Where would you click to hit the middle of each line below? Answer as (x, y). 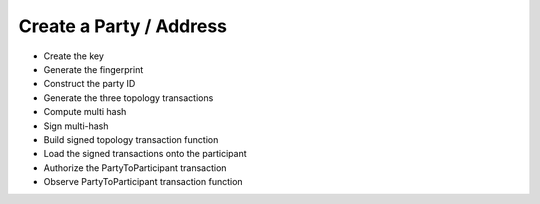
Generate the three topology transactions (128, 97)
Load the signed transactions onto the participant (145, 154)
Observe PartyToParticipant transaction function (143, 182)
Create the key (74, 56)
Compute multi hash (85, 112)
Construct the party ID (89, 84)
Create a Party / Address (122, 26)
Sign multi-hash (76, 126)
